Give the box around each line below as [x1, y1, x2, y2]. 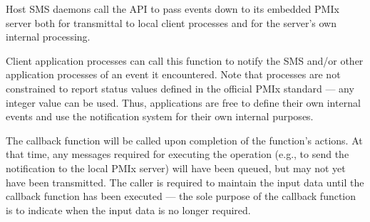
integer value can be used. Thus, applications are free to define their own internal [6, 95, 361, 110]
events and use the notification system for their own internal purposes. [6, 109, 314, 124]
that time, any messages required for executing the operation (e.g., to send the [6, 147, 349, 162]
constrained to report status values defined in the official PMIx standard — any [6, 80, 354, 95]
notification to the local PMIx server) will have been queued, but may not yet [6, 160, 346, 175]
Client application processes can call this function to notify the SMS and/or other [6, 53, 364, 68]
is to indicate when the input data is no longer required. [6, 202, 251, 217]
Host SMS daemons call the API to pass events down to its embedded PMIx [6, 1, 339, 16]
